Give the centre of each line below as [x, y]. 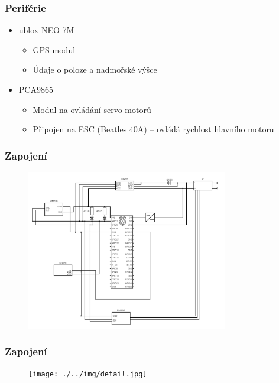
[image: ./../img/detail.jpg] [88, 374]
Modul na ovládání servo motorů [92, 109]
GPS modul [54, 49]
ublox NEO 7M [46, 30]
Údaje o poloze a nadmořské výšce [95, 69]
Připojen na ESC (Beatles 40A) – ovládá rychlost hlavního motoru [153, 129]
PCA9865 [36, 89]
